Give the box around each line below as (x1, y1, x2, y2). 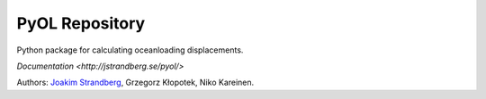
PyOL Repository (16, 13, 146, 33)
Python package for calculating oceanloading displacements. (16, 45, 244, 55)
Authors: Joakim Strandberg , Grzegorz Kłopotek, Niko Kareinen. (16, 77, 255, 88)
